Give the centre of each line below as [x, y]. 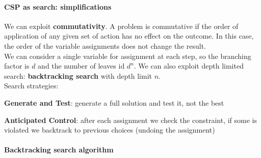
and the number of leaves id [81, 66]
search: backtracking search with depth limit [78, 75]
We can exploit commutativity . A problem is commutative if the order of [121, 26]
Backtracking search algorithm [59, 150]
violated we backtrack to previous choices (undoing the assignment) [110, 130]
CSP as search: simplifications [58, 6]
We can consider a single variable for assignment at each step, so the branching [128, 56]
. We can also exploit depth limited [189, 66]
